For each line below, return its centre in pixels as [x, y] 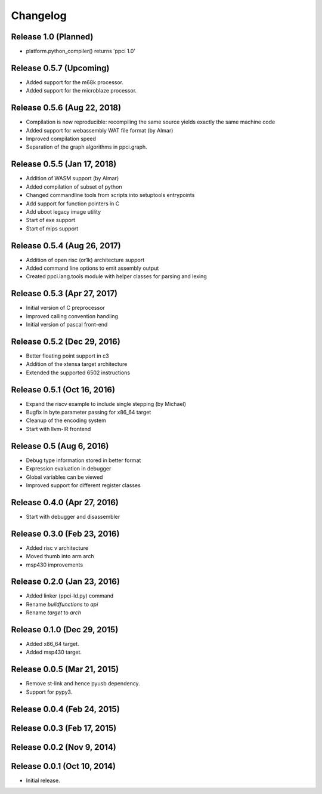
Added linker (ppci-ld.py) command [70, 596]
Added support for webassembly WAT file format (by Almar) [100, 130]
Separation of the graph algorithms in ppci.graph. [86, 147]
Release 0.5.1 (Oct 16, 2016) [63, 390]
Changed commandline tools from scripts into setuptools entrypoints [110, 195]
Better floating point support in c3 [68, 356]
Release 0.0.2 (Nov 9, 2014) [64, 747]
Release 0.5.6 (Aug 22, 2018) [66, 108]
